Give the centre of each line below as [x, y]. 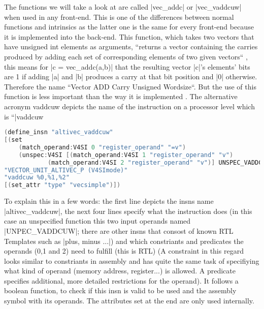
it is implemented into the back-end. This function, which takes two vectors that [129, 36]
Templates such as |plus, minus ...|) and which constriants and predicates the [124, 241]
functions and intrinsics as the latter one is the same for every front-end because [129, 27]
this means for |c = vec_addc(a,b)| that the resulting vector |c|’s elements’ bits [127, 66]
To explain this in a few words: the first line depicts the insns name [109, 201]
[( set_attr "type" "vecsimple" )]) [62, 185]
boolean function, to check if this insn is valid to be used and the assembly [120, 290]
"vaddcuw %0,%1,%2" [37, 178]
